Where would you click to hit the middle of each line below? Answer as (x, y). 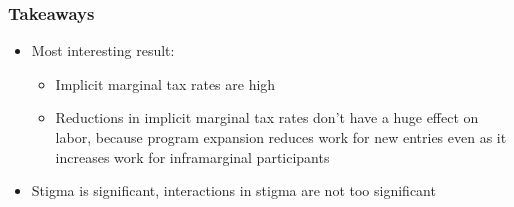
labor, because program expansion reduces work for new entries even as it (281, 137)
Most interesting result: (103, 50)
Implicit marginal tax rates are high (165, 83)
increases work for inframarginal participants (192, 156)
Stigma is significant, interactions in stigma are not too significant (233, 190)
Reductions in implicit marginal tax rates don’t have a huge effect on (267, 117)
